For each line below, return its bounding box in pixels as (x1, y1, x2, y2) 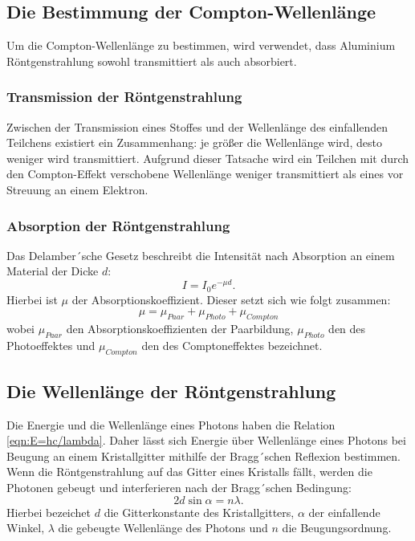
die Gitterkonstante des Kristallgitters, (104, 503, 295, 520)
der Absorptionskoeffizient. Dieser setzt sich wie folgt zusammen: (71, 291, 391, 307)
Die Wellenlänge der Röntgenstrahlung (6, 378, 336, 403)
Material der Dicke (6, 262, 99, 279)
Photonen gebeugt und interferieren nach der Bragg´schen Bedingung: (6, 479, 352, 496)
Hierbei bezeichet (6, 503, 92, 520)
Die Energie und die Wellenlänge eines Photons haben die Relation (6, 416, 336, 433)
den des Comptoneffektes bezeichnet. (141, 336, 323, 353)
